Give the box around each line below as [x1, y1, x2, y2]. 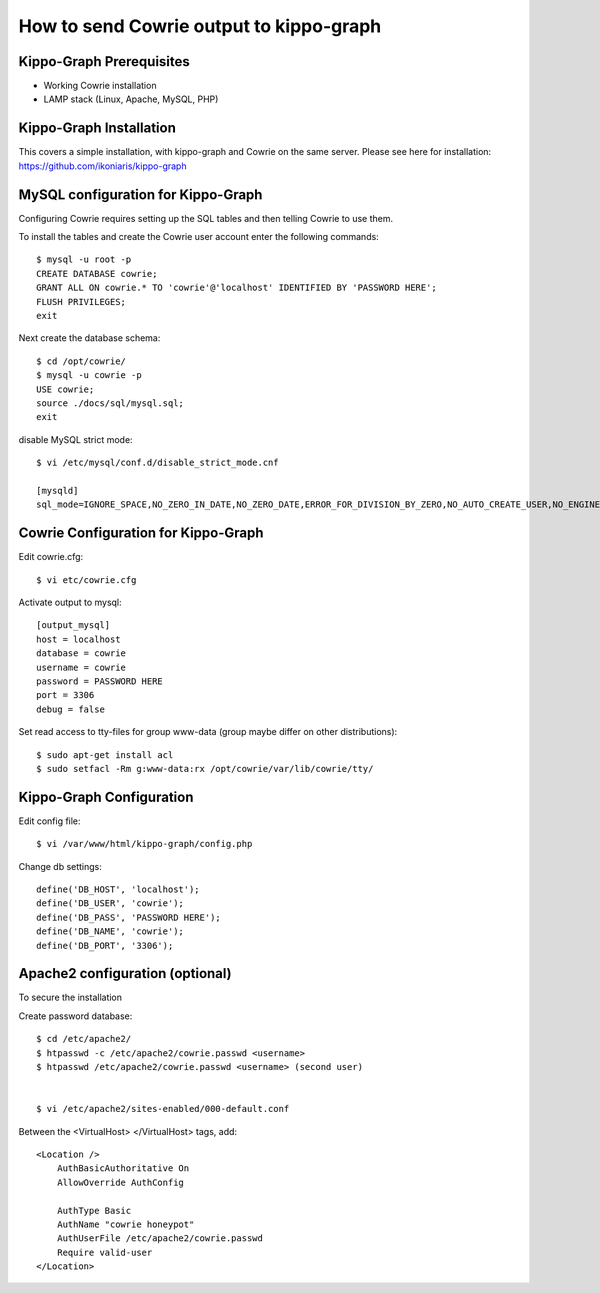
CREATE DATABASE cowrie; [36, 268, 158, 279]
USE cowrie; [36, 383, 95, 395]
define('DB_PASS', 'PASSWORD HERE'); [36, 911, 222, 923]
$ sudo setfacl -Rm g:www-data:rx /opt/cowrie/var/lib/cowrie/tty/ [36, 763, 374, 774]
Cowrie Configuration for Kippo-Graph [18, 525, 264, 542]
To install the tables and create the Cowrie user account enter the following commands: [18, 231, 379, 243]
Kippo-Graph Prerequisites [18, 53, 190, 70]
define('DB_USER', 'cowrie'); [36, 898, 185, 909]
